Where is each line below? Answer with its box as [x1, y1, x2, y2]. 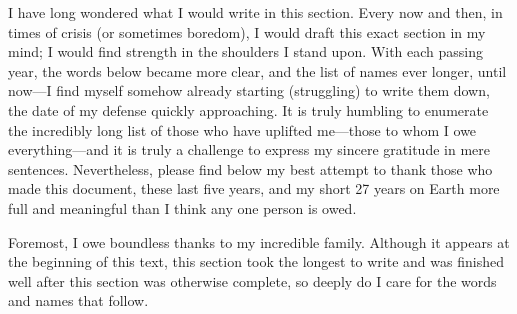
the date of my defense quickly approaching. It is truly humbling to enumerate [8, 99, 489, 120]
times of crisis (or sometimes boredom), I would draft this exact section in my [8, 21, 486, 42]
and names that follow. [8, 290, 149, 311]
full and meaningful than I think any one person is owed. [8, 197, 357, 218]
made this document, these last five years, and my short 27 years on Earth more [8, 178, 500, 199]
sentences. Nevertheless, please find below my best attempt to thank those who [8, 158, 493, 179]
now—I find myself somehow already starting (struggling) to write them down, [8, 80, 490, 101]
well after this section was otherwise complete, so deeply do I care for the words [8, 270, 497, 291]
